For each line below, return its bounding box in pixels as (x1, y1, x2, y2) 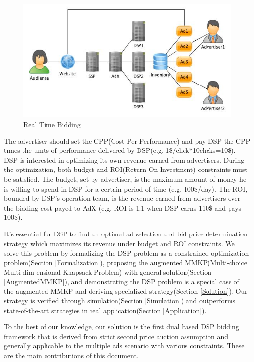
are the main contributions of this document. (4, 350, 139, 361)
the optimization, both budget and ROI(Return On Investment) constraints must (4, 164, 248, 174)
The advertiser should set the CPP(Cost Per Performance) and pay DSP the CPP (4, 135, 250, 146)
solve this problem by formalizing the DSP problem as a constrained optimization (4, 248, 249, 258)
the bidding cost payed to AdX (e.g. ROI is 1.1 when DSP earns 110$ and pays (4, 202, 242, 213)
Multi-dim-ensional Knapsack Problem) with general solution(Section (4, 267, 212, 277)
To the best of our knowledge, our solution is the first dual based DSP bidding (4, 321, 239, 332)
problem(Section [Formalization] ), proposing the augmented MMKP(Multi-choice (4, 257, 247, 267)
